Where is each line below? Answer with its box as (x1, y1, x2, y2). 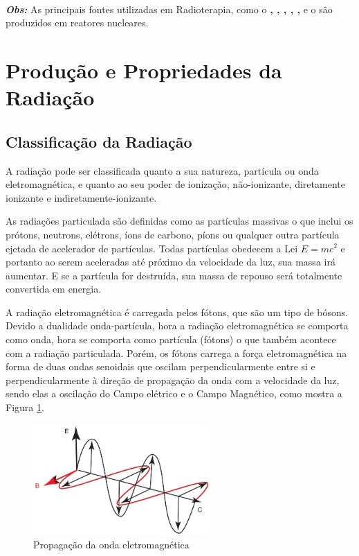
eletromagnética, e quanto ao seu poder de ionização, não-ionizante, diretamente (6, 177, 345, 191)
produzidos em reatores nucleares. (6, 15, 149, 30)
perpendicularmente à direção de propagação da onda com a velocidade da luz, (6, 372, 340, 387)
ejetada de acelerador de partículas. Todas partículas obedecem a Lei (6, 241, 298, 255)
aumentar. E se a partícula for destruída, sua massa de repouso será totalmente (6, 268, 342, 282)
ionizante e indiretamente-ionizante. (6, 190, 157, 205)
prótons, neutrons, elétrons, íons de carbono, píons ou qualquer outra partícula (6, 227, 340, 241)
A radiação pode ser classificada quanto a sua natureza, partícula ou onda (6, 163, 319, 177)
